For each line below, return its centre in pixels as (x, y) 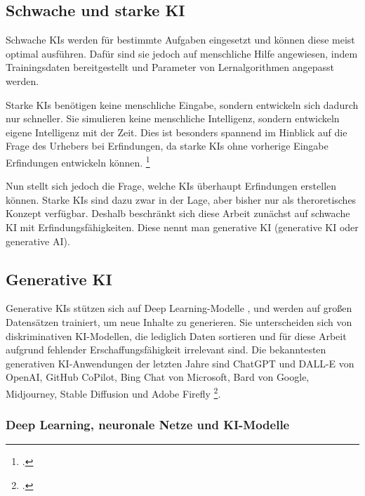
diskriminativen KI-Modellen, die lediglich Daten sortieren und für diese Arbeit (176, 335)
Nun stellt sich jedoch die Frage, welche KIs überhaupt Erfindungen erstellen (171, 186)
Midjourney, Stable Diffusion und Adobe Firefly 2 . (113, 392)
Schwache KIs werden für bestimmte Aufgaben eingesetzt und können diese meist (180, 40)
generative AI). (38, 241)
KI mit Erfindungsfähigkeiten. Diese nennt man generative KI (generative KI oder (182, 227)
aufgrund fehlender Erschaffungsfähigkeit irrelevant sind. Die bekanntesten (166, 350)
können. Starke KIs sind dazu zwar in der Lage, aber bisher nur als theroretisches (181, 199)
